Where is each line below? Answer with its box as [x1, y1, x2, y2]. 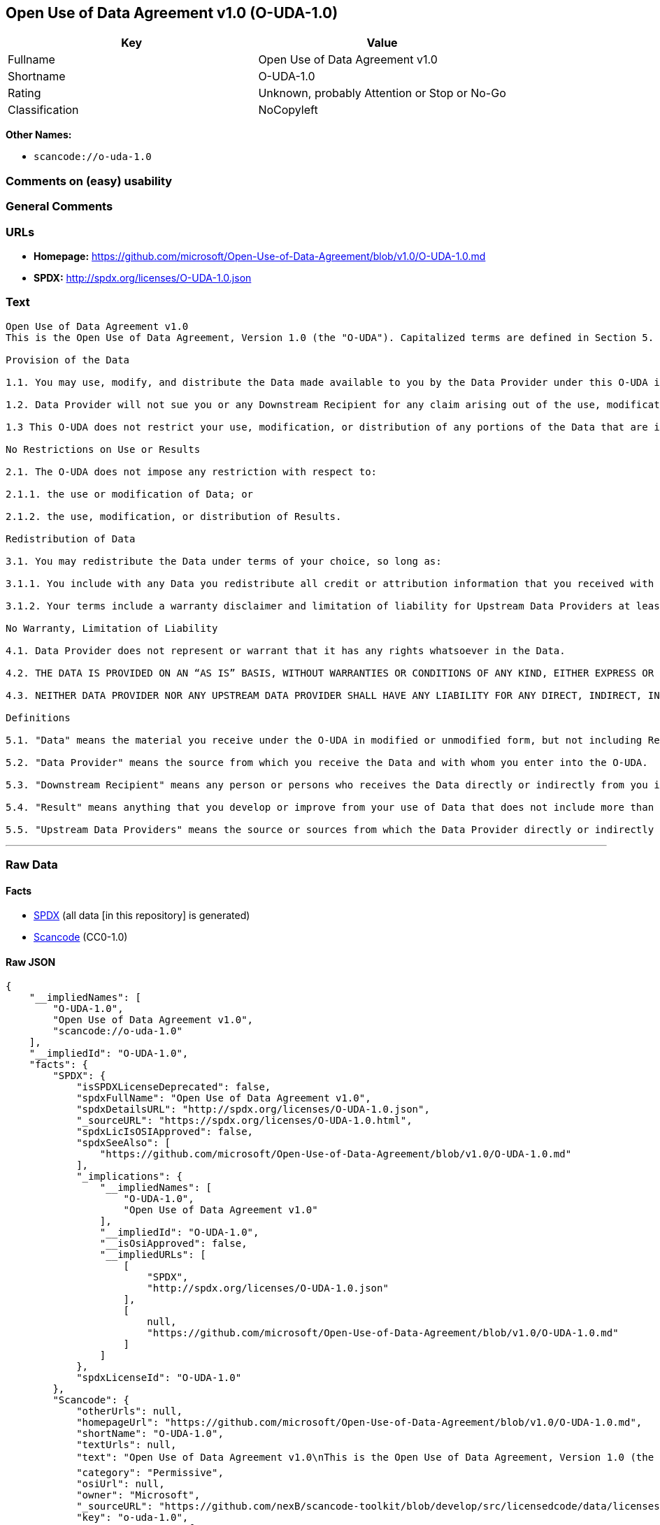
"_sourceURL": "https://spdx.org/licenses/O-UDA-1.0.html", [76, 1115, 412, 1127]
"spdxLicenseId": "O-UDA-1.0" [76, 1372, 242, 1384]
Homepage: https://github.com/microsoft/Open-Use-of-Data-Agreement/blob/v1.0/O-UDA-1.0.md [34, 250, 486, 262]
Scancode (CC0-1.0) [34, 931, 128, 944]
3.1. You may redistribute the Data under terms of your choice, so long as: [6, 555, 442, 567]
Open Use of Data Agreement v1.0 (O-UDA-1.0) [6, 4, 338, 22]
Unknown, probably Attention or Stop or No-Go [258, 86, 506, 101]
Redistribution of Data [6, 533, 136, 544]
